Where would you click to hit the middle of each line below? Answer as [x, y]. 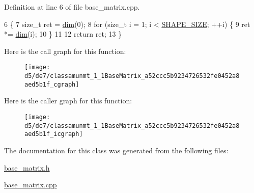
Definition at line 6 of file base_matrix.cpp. [72, 7]
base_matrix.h [27, 167]
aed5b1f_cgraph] [52, 84]
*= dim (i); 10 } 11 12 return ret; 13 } [63, 34]
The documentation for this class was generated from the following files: [116, 150]
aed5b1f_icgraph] [54, 134]
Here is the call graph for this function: [65, 51]
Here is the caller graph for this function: [68, 101]
